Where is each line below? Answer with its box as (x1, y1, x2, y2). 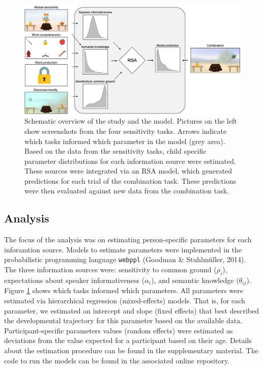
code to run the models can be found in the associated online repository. (4, 355, 230, 365)
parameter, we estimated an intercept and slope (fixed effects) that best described (4, 305, 259, 316)
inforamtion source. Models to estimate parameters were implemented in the (4, 244, 242, 254)
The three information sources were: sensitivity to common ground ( (4, 264, 217, 275)
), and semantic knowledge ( (151, 274, 239, 285)
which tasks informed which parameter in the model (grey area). (24, 135, 225, 146)
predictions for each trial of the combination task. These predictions (24, 175, 237, 186)
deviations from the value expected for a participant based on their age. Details (4, 335, 252, 346)
